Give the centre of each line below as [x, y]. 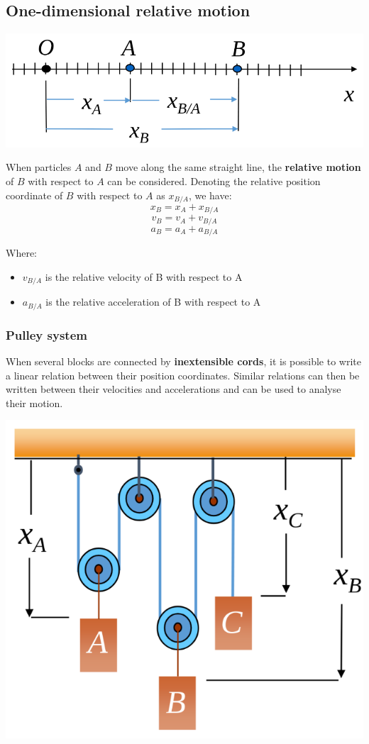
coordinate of [34, 195]
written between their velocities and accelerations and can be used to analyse [174, 389]
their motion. [34, 402]
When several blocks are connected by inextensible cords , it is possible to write [183, 361]
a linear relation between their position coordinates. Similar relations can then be [183, 375]
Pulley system [46, 334]
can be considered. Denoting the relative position [214, 181]
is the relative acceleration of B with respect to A [153, 302]
